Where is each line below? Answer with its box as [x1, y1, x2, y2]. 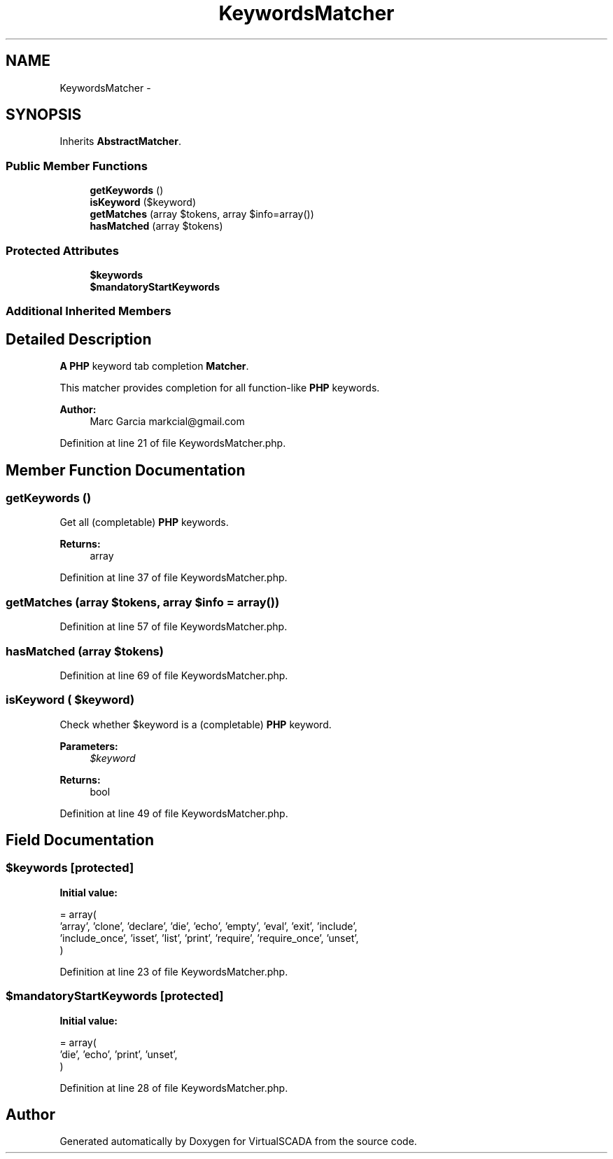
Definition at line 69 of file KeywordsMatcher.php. [59, 669, 288, 681]
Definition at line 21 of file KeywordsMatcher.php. [59, 437, 286, 450]
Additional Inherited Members [6, 304, 171, 319]
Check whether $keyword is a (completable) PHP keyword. [59, 718, 332, 730]
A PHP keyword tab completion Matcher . [59, 360, 249, 373]
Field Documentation [6, 831, 154, 849]
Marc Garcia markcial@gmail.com [90, 415, 245, 428]
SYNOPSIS [6, 106, 82, 124]
